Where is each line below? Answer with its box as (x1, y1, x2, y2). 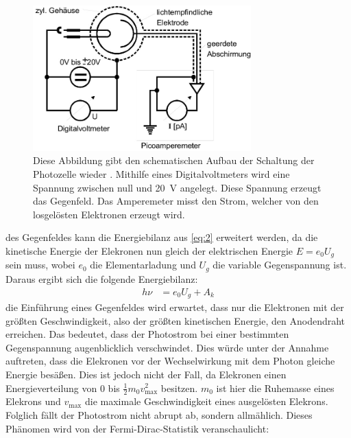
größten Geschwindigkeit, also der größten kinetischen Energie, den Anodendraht (5, 313, 346, 327)
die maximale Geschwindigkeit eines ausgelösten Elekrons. (84, 394, 328, 408)
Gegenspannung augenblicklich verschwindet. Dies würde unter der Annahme (5, 340, 329, 354)
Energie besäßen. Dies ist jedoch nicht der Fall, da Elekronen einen (5, 367, 287, 381)
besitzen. (160, 380, 198, 395)
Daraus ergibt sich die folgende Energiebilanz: (5, 271, 198, 286)
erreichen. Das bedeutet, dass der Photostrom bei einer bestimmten (5, 327, 289, 341)
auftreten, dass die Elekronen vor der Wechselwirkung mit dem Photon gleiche (5, 354, 335, 368)
